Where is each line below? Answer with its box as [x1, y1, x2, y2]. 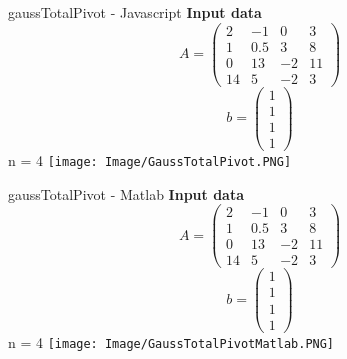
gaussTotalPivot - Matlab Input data [8, 183, 245, 204]
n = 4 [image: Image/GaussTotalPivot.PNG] [8, 149, 292, 170]
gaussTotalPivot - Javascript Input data [8, 2, 262, 22]
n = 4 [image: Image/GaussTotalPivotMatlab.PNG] [8, 331, 335, 352]
